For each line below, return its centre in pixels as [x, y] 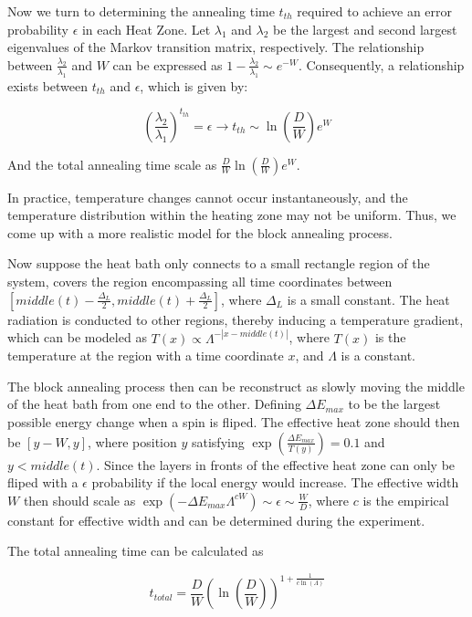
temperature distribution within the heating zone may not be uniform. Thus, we [232, 215]
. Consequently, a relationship [381, 64]
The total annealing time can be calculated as [136, 551]
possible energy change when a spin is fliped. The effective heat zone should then [234, 422]
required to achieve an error [375, 11]
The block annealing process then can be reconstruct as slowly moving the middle [236, 386]
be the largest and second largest [365, 29]
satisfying [218, 441]
